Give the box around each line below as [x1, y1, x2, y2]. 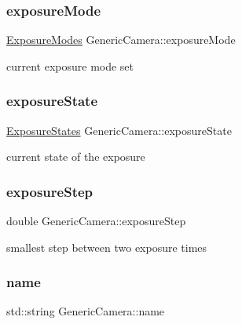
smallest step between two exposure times [6, 238, 207, 255]
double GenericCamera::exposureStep [6, 213, 186, 229]
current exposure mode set [6, 57, 134, 74]
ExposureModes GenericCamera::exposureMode [6, 31, 236, 48]
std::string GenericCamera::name [6, 303, 165, 319]
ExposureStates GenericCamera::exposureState [6, 122, 232, 138]
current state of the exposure [6, 148, 145, 165]
